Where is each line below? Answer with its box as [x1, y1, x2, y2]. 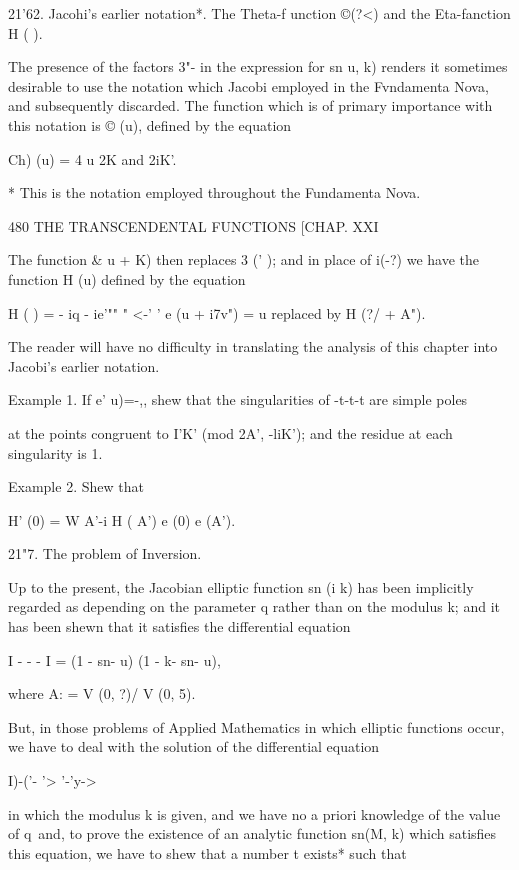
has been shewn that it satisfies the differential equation [8, 616, 351, 637]
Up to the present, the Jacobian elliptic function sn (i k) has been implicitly [8, 576, 474, 597]
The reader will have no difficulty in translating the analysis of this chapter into [8, 336, 498, 357]
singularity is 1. [8, 442, 103, 463]
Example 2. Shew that [8, 476, 144, 497]
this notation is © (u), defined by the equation [8, 114, 292, 135]
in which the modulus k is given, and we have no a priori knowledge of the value [8, 803, 501, 824]
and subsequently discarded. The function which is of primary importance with [8, 95, 493, 116]
